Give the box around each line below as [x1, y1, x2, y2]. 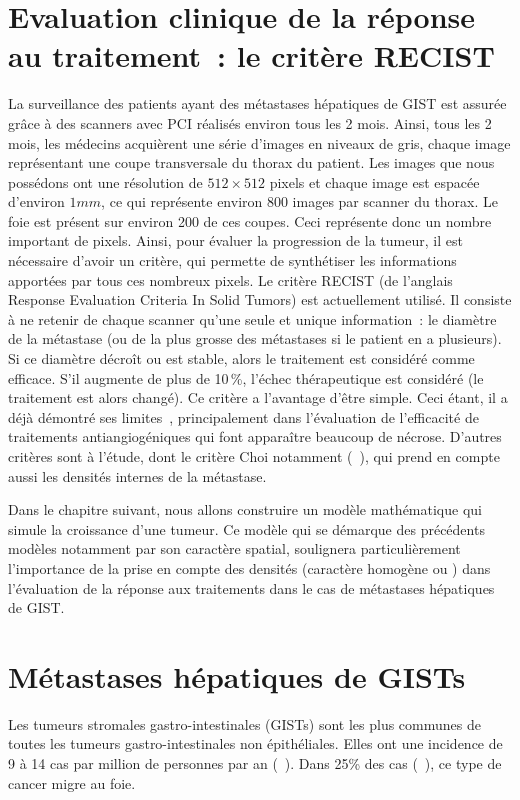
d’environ [8, 191, 65, 212]
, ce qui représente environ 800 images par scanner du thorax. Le [101, 191, 499, 212]
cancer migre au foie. [8, 772, 136, 793]
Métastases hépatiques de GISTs [8, 655, 466, 696]
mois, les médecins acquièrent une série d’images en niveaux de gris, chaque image [8, 132, 511, 153]
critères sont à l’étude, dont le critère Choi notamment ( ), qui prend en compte [8, 446, 500, 466]
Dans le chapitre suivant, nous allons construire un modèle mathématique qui [8, 499, 482, 520]
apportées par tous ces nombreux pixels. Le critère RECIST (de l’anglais [8, 269, 453, 290]
